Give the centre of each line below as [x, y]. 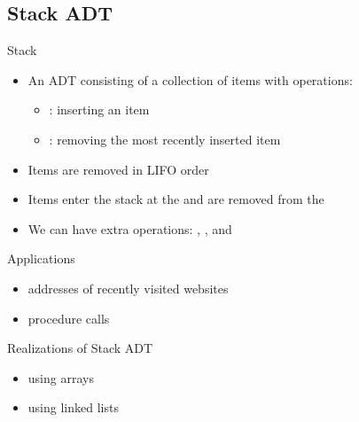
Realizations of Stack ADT [80, 348]
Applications [41, 258]
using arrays [61, 377]
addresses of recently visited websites [128, 288]
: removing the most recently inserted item [165, 139]
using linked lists [73, 407]
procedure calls [69, 318]
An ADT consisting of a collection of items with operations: [190, 79]
